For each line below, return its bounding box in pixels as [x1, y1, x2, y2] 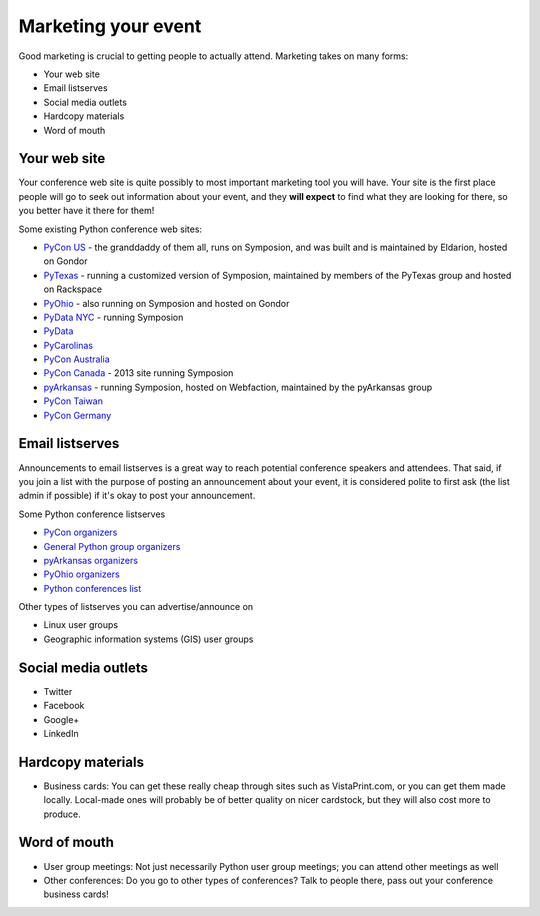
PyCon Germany [43, 409, 112, 421]
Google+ [43, 713, 80, 725]
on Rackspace [43, 283, 103, 295]
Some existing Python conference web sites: [18, 223, 203, 235]
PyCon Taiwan [43, 395, 104, 407]
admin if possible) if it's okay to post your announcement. [18, 490, 256, 502]
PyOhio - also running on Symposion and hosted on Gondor [43, 297, 290, 309]
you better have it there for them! [18, 205, 155, 217]
